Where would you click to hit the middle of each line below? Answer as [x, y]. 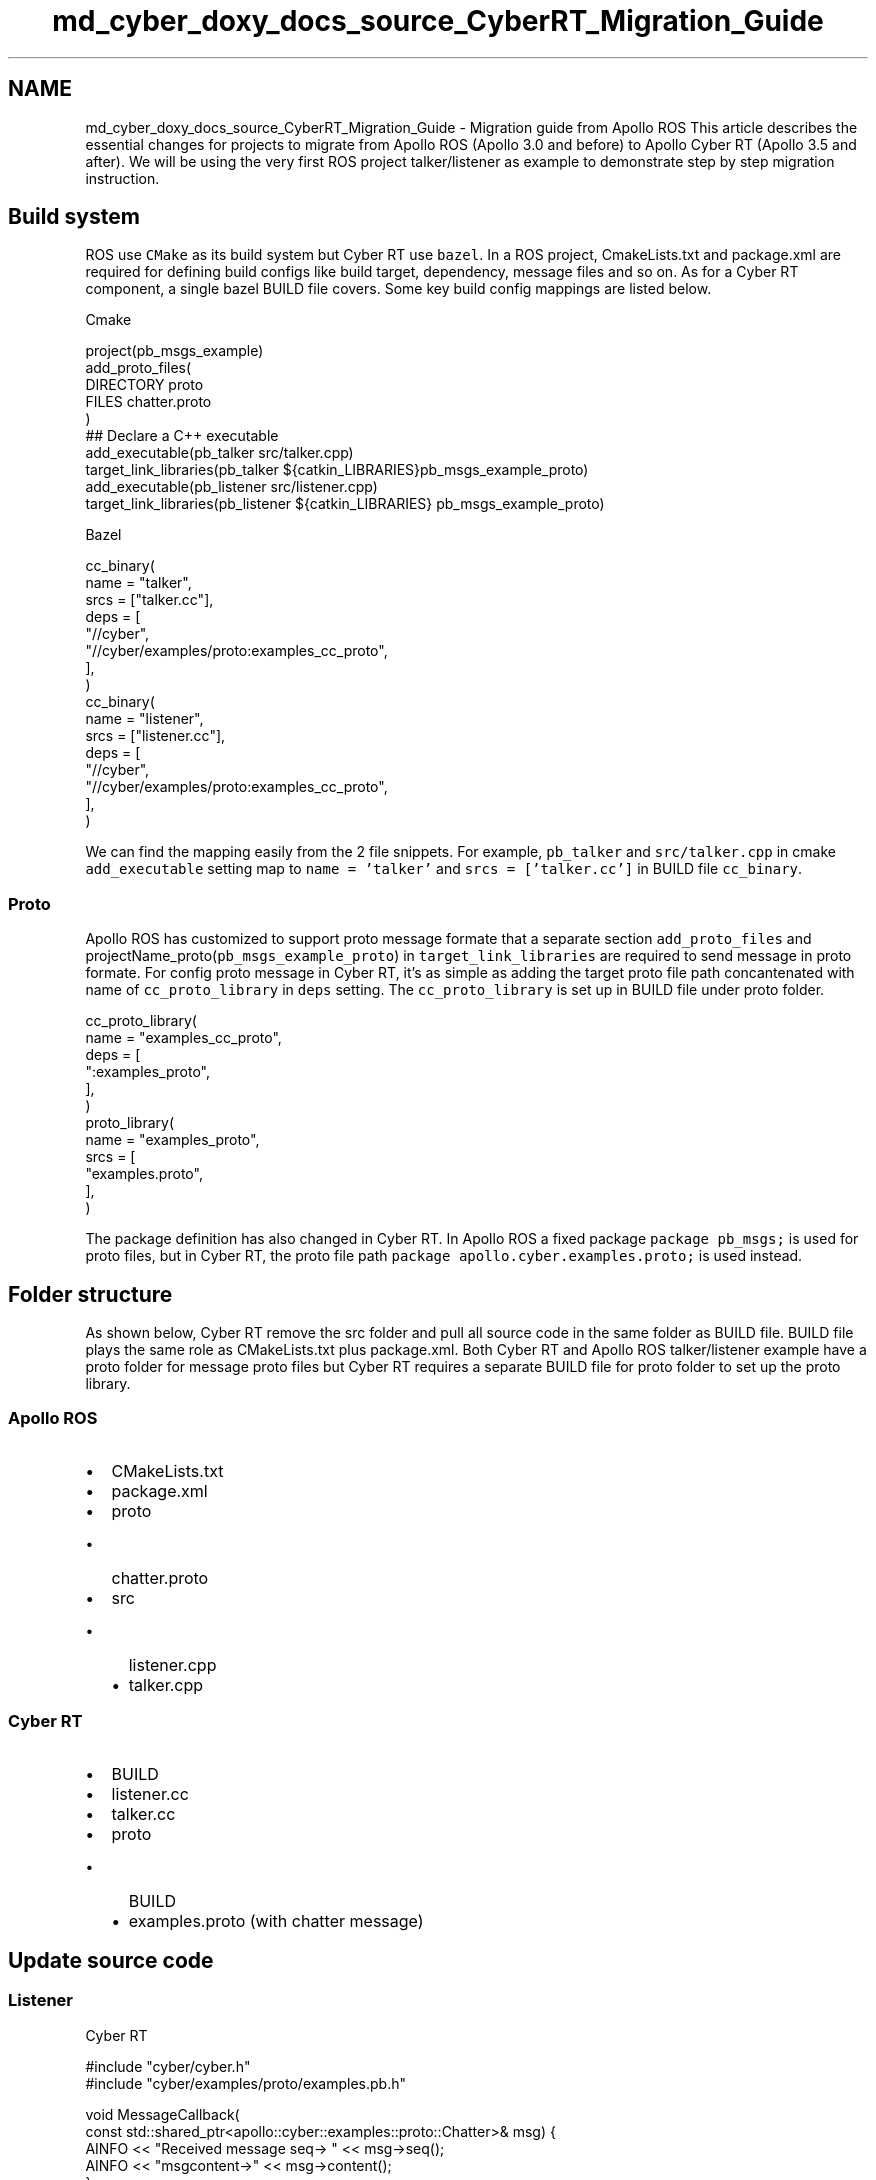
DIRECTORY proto [144, 385]
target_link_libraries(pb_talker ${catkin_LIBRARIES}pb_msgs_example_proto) [337, 470]
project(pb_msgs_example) [174, 351]
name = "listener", [144, 719]
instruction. [122, 178]
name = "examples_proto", [172, 1140]
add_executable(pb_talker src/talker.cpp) [219, 453]
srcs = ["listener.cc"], [155, 736]
